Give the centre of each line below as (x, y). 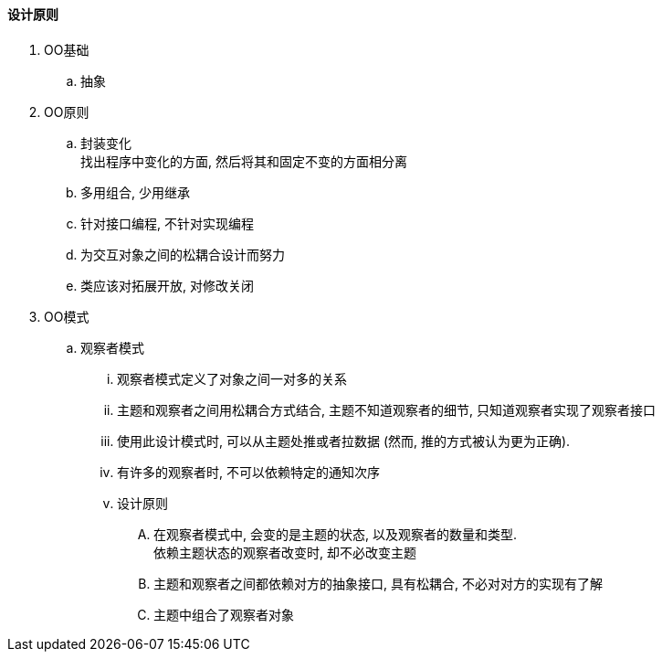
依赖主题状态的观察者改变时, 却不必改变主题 (285, 552)
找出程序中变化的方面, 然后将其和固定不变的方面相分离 (244, 161)
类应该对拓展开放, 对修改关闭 (167, 285)
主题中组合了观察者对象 (224, 614)
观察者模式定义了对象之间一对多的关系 (232, 378)
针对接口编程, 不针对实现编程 (167, 223)
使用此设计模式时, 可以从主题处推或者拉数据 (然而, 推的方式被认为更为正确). (344, 441)
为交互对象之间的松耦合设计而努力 (183, 254)
